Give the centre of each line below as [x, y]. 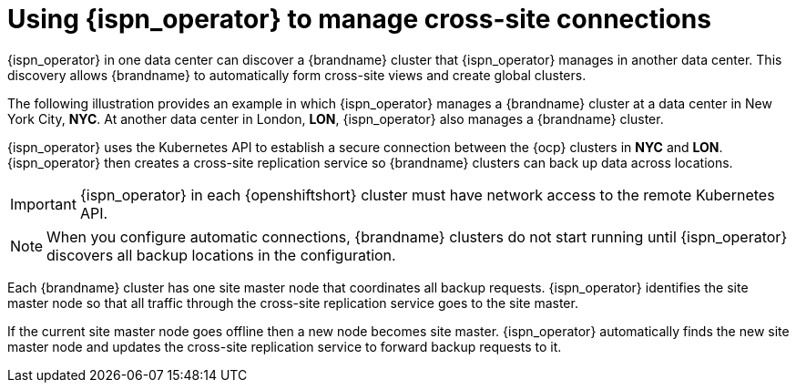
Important [43, 204]
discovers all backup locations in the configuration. [221, 255]
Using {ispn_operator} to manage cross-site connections [359, 19]
